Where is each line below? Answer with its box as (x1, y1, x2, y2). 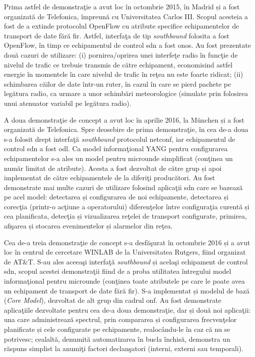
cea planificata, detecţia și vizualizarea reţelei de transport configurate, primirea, (4, 211, 247, 221)
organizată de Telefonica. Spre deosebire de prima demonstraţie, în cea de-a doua (4, 124, 249, 134)
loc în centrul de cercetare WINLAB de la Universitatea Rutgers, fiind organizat (4, 247, 246, 257)
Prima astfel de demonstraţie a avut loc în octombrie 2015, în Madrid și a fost (4, 1, 240, 11)
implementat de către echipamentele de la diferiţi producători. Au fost (4, 172, 215, 183)
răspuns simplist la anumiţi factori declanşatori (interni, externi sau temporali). (4, 343, 244, 354)
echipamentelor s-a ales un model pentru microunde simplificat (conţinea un (4, 153, 233, 163)
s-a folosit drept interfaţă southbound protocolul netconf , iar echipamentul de (4, 133, 235, 144)
